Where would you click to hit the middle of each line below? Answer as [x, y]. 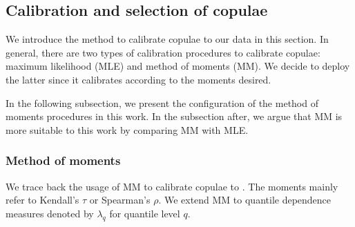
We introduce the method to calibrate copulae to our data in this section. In [167, 39]
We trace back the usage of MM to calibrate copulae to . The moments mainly [172, 186]
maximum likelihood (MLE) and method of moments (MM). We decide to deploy [178, 66]
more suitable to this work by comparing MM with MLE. [127, 129]
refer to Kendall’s [42, 200]
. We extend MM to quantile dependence [245, 200]
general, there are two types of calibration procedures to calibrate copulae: [163, 52]
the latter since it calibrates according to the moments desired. [138, 79]
